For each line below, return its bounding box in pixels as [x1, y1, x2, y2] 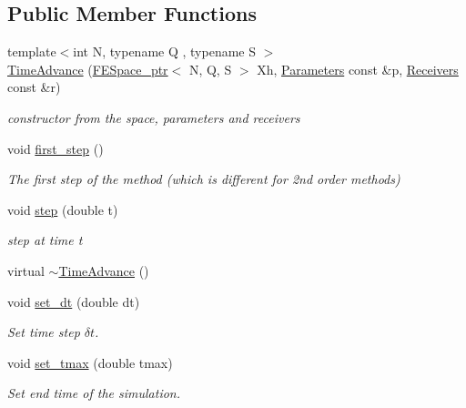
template [7, 42, 56, 61]
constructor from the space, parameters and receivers [7, 107, 300, 127]
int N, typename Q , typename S [73, 42, 256, 61]
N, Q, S [188, 59, 232, 78]
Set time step [7, 322, 80, 342]
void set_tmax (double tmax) [7, 352, 173, 372]
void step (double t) [7, 199, 118, 219]
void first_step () [7, 138, 104, 158]
